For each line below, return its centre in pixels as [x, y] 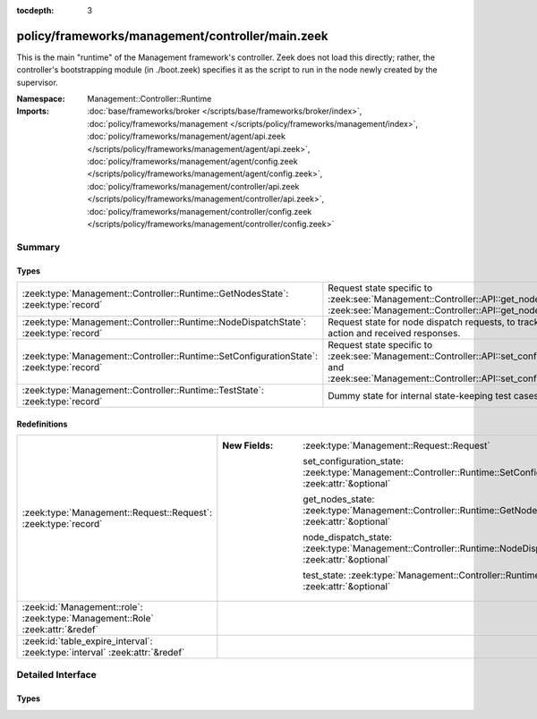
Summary [38, 247]
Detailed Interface [57, 675]
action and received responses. [394, 333]
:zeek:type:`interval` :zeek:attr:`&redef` [103, 652]
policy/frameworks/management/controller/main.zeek [172, 36]
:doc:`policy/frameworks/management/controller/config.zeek [200, 211]
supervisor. [37, 82]
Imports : [33, 111]
